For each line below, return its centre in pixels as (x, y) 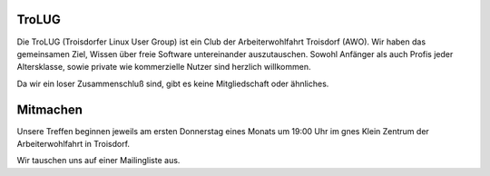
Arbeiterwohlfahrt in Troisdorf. (73, 143)
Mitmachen (50, 109)
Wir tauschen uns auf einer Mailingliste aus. (98, 161)
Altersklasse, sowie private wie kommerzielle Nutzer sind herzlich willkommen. (164, 67)
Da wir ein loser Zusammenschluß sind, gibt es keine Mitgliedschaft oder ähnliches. (173, 83)
